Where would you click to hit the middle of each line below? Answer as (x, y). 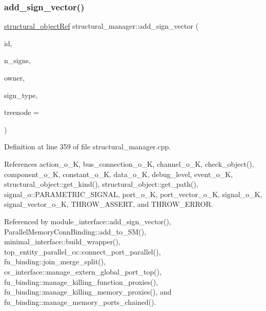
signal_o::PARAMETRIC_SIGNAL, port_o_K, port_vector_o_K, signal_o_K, (133, 194)
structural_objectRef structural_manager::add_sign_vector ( (101, 26)
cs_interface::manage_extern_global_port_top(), (83, 271)
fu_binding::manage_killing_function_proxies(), (81, 281)
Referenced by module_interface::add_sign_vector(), (88, 221)
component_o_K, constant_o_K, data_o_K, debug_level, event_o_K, (119, 174)
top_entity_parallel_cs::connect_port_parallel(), (83, 251)
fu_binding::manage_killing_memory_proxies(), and (88, 292)
